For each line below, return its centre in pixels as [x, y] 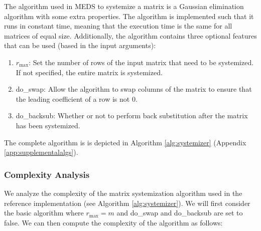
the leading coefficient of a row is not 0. [77, 98]
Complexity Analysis [47, 174]
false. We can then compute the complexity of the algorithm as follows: [113, 222]
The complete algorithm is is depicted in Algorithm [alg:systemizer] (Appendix [125, 142]
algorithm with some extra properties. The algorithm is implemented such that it [129, 16]
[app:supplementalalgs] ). [41, 152]
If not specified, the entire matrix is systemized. [89, 72]
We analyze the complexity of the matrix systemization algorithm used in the [123, 193]
